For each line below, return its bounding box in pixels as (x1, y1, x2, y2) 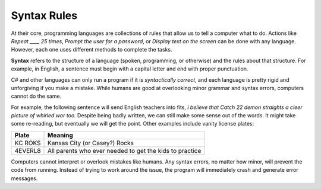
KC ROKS (14, 139, 41, 147)
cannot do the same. (11, 92, 62, 100)
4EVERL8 (14, 146, 41, 155)
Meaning (48, 131, 74, 139)
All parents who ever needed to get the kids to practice (48, 146, 202, 155)
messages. (11, 175, 38, 182)
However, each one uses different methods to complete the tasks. (11, 46, 172, 53)
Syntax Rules (11, 9, 77, 22)
